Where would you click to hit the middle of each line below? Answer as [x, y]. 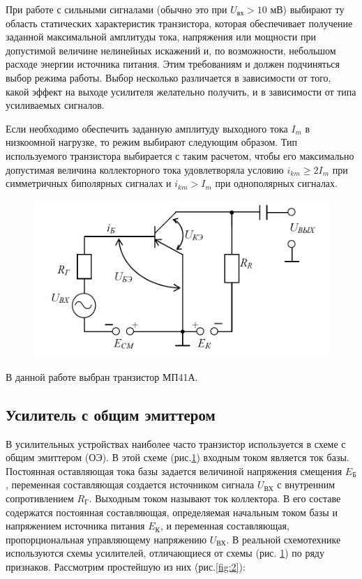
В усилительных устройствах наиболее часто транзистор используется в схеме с [176, 443]
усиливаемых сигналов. [55, 105]
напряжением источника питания [75, 526]
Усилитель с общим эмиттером [111, 414]
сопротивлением [40, 498]
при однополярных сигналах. [276, 183]
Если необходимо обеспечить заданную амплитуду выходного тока [147, 128]
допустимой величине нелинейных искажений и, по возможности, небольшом [171, 50]
